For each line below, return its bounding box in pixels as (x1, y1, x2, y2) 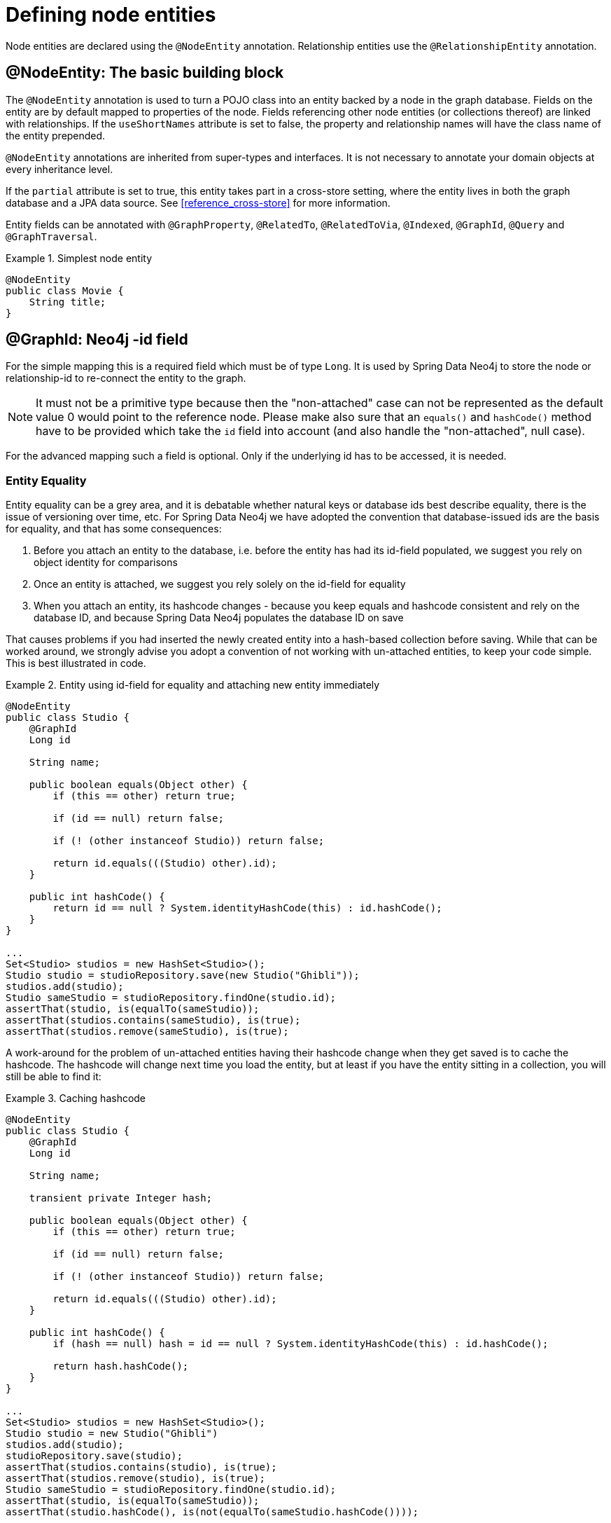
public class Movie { (6, 284, 124, 296)
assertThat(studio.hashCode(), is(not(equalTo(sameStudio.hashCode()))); (6, 1506, 419, 1518)
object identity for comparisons (34, 556, 178, 569)
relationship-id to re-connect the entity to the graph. (6, 372, 246, 385)
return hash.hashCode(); (52, 1360, 189, 1372)
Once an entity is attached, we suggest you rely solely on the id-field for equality (34, 578, 406, 591)
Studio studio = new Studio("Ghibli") (6, 1428, 218, 1440)
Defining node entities (6, 3, 216, 27)
